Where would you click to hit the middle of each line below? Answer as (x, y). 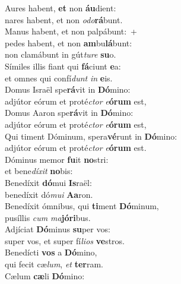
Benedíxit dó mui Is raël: (48, 182)
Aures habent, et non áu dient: (61, 8)
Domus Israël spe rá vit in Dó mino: (68, 89)
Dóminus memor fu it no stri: (57, 159)
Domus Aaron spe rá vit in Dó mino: (69, 113)
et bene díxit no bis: (39, 171)
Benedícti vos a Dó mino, (51, 252)
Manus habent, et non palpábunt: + (71, 31)
